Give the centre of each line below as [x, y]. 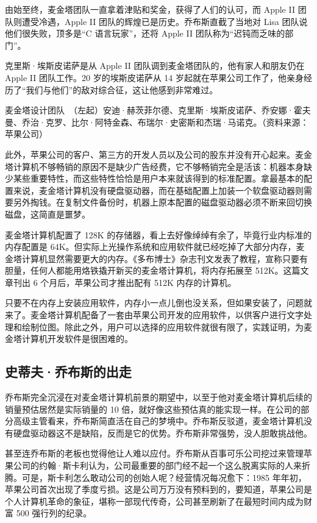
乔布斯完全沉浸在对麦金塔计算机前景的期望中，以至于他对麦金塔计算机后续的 [158, 397]
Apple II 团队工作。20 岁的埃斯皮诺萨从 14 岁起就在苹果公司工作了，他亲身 [154, 77]
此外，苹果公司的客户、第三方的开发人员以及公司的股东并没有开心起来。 [150, 154]
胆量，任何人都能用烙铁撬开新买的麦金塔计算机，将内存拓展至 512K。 [144, 270]
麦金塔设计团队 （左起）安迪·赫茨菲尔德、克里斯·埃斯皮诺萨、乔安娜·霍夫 [158, 110]
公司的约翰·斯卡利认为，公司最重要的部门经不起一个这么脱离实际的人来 [157, 465]
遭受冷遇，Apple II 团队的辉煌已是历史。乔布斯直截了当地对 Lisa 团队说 [165, 21]
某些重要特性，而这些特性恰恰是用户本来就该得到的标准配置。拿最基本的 [158, 178]
